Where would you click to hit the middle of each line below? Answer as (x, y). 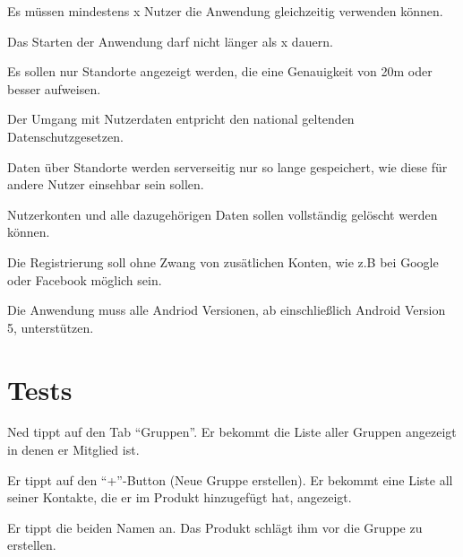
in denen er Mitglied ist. (73, 450)
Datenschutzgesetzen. (65, 136)
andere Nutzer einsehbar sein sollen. (106, 184)
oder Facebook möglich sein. (85, 279)
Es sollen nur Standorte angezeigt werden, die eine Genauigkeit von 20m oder (220, 71)
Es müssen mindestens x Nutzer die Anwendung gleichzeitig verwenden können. (225, 11)
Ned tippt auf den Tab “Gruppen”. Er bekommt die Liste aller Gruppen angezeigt (232, 432)
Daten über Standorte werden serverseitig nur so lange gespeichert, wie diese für (227, 166)
